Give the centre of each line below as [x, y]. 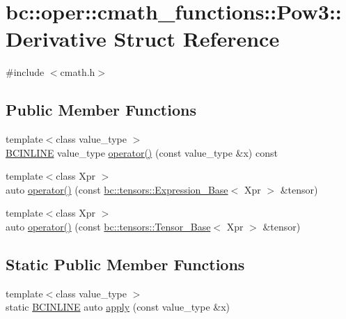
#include [25, 72]
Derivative [56, 39]
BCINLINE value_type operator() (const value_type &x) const [142, 152]
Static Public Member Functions [125, 264]
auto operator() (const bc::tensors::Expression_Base [117, 189]
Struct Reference [197, 39]
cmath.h [78, 72]
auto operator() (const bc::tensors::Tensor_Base [108, 227]
